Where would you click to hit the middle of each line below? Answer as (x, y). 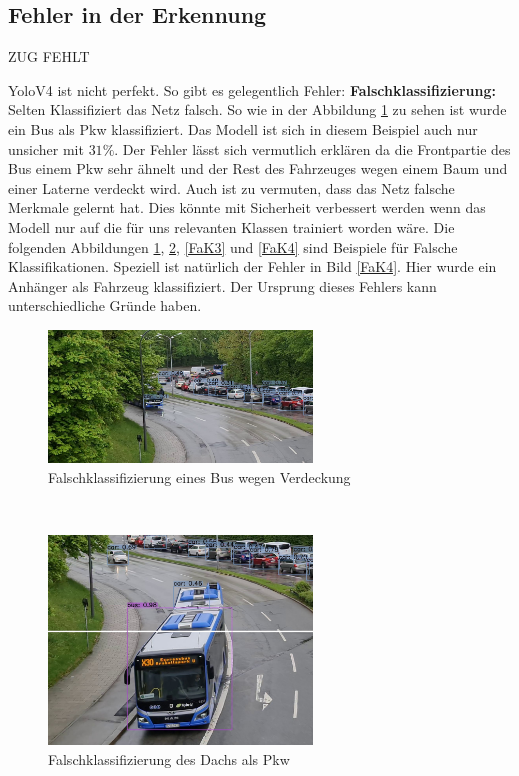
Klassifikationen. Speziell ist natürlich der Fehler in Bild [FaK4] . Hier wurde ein (252, 266)
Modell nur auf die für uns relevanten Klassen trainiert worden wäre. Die (231, 226)
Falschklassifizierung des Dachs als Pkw (169, 758)
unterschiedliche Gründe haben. (105, 305)
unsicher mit (46, 148)
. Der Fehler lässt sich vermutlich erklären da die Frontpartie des (312, 148)
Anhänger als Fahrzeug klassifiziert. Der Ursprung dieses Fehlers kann (222, 285)
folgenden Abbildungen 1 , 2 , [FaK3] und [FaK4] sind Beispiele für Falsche (233, 246)
